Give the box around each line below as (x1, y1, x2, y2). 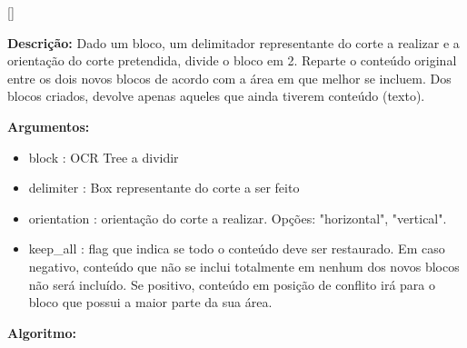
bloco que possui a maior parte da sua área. (28, 293, 273, 312)
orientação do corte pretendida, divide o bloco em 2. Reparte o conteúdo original (7, 51, 457, 70)
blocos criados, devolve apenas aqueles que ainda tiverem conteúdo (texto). (7, 86, 425, 105)
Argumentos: (7, 116, 90, 135)
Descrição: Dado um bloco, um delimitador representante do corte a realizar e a (7, 33, 460, 52)
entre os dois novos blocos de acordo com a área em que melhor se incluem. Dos (7, 68, 452, 87)
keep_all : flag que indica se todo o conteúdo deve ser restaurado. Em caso (28, 239, 445, 258)
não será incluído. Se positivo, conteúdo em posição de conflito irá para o (28, 274, 435, 293)
